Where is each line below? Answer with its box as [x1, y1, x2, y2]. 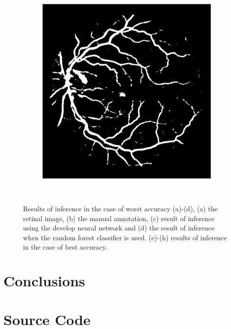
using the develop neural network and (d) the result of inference [23, 223, 215, 233]
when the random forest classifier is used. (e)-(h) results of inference [23, 232, 227, 242]
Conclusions [3, 271, 85, 291]
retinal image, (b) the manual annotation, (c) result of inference [23, 213, 215, 223]
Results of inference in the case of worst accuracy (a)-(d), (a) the [23, 203, 218, 213]
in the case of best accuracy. [23, 242, 108, 252]
